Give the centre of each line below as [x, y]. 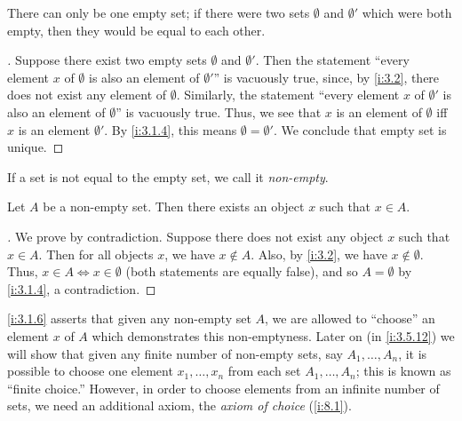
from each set [264, 371]
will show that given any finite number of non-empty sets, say [175, 353]
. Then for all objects [96, 254]
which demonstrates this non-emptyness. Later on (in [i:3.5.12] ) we [273, 335]
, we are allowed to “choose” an [350, 318]
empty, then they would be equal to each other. [136, 30]
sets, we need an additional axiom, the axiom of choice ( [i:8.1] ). [179, 405]
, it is [413, 353]
